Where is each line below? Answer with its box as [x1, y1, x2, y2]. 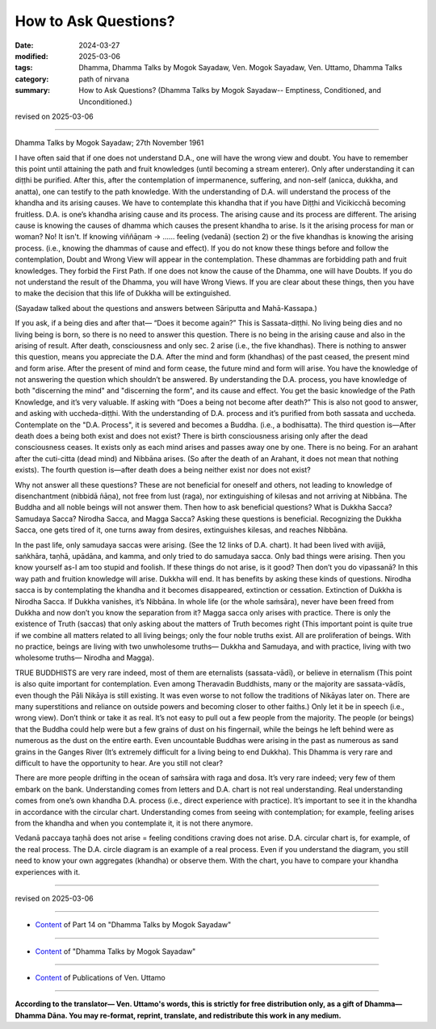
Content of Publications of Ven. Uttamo [35, 973, 166, 983]
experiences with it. [15, 867, 81, 876]
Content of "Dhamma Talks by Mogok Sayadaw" [35, 946, 196, 956]
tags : [15, 63, 33, 73]
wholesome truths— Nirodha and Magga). [15, 653, 155, 662]
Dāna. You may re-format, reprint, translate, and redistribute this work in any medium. [47, 1010, 342, 1020]
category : [15, 73, 49, 84]
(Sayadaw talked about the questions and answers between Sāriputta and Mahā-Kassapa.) [15, 303, 318, 313]
